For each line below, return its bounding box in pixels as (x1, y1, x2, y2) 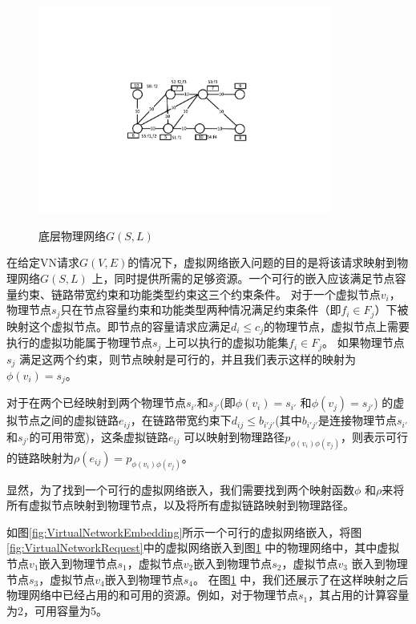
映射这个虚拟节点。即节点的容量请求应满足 (6, 317, 231, 334)
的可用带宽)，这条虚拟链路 (29, 428, 168, 445)
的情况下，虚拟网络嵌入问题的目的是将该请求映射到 (127, 254, 398, 271)
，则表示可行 (341, 428, 409, 445)
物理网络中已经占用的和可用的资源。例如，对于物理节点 (6, 586, 298, 603)
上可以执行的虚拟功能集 (165, 334, 289, 351)
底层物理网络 (38, 227, 106, 244)
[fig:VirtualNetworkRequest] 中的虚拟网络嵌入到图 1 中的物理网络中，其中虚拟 (6, 539, 400, 556)
